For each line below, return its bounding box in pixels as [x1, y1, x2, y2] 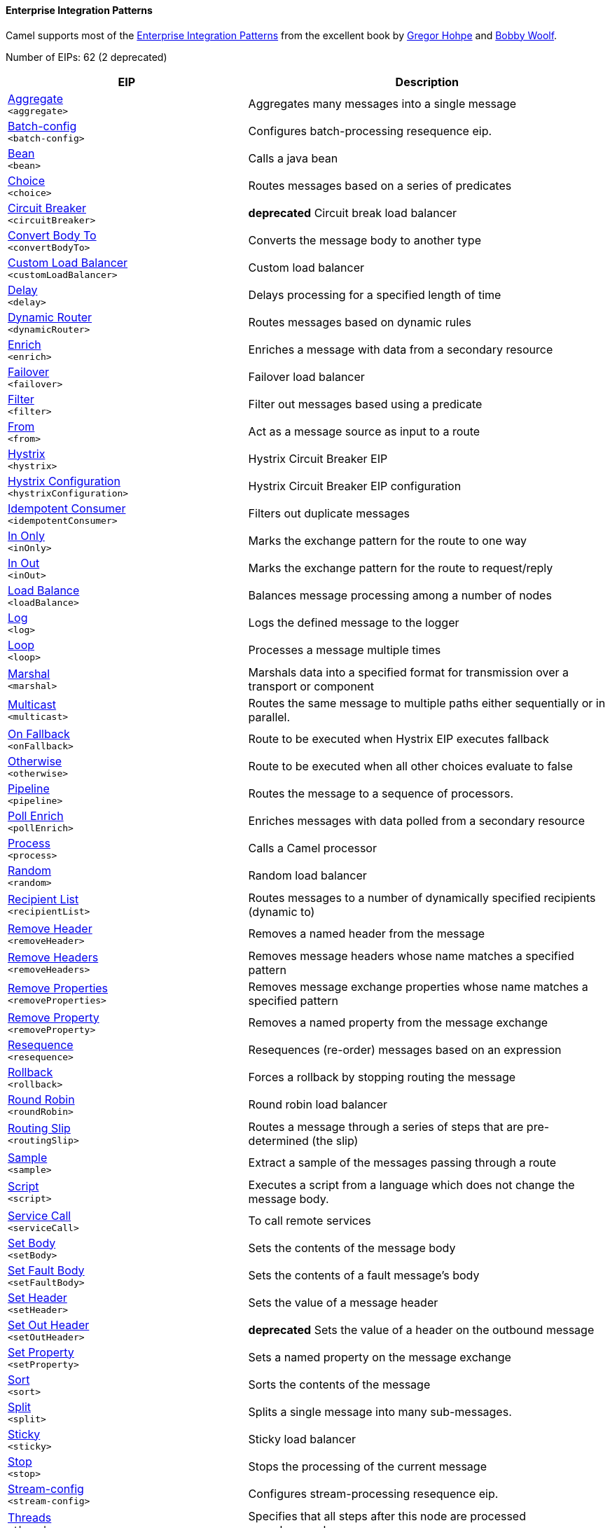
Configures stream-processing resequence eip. [248, 1487, 499, 1501]
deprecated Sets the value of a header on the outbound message [248, 1323, 595, 1338]
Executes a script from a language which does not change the [248, 1177, 575, 1192]
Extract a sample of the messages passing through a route [248, 1155, 557, 1170]
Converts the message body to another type [248, 233, 481, 248]
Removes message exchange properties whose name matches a [248, 979, 588, 994]
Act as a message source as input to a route [248, 424, 480, 439]
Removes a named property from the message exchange [248, 1015, 548, 1030]
